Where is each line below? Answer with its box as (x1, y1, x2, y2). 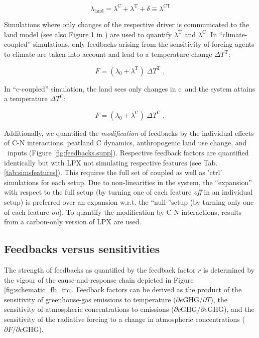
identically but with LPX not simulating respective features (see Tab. (4, 157, 218, 167)
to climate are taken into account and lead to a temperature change (4, 49, 212, 59)
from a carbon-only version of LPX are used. (4, 216, 142, 227)
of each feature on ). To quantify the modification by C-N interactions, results (4, 206, 242, 217)
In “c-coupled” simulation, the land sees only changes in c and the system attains (4, 83, 255, 94)
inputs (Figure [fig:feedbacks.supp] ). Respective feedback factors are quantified (7, 147, 249, 158)
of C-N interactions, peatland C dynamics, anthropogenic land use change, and (4, 137, 247, 148)
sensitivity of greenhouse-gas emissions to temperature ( (4, 294, 176, 304)
